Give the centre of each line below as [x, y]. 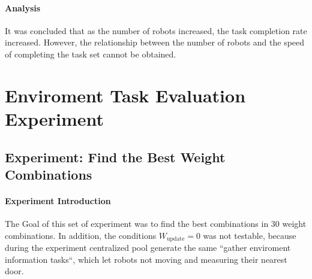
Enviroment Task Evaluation [125, 95]
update [176, 239]
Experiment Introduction [58, 200]
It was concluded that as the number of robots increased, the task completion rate [156, 30]
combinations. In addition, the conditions [81, 235]
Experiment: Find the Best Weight [115, 157]
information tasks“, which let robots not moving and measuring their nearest [146, 259]
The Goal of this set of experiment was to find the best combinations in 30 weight [156, 224]
